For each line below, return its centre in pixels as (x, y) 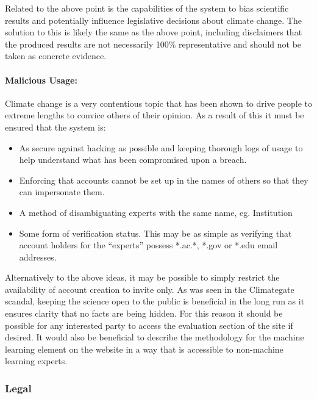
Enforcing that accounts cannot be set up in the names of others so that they (164, 180)
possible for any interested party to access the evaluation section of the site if (149, 325)
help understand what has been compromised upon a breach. (133, 160)
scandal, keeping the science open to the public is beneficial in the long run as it (155, 301)
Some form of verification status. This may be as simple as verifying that (155, 233)
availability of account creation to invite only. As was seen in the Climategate (150, 289)
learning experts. (36, 361)
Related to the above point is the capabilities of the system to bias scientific (147, 8)
